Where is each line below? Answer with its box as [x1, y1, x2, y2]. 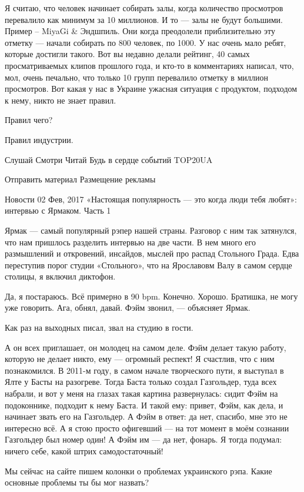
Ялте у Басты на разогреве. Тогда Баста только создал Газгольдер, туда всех [5, 375, 277, 388]
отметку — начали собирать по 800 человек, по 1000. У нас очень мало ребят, [5, 36, 286, 48]
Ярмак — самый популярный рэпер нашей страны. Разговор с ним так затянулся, [5, 224, 297, 236]
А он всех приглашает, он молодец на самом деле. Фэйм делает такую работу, [5, 341, 286, 353]
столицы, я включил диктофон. [5, 270, 116, 282]
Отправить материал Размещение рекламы [5, 173, 156, 185]
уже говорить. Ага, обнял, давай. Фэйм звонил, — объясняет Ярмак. [5, 301, 250, 314]
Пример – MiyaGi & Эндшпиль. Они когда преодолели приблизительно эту [5, 25, 275, 37]
